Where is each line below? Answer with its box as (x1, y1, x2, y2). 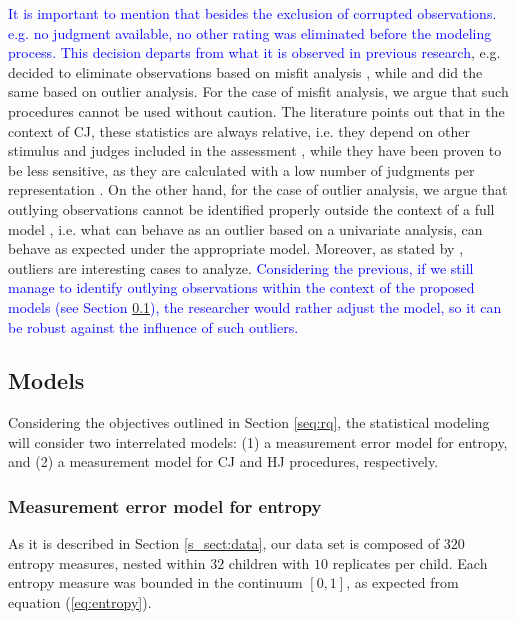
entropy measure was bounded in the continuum (8, 572, 303, 593)
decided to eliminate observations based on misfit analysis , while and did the (8, 61, 483, 82)
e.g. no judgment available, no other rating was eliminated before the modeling (8, 22, 492, 43)
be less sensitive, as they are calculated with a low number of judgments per (8, 159, 475, 180)
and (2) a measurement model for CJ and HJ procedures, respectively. (8, 451, 439, 472)
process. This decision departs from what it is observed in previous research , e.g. (8, 42, 501, 63)
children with (228, 552, 310, 573)
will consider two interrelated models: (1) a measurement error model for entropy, (8, 431, 508, 452)
